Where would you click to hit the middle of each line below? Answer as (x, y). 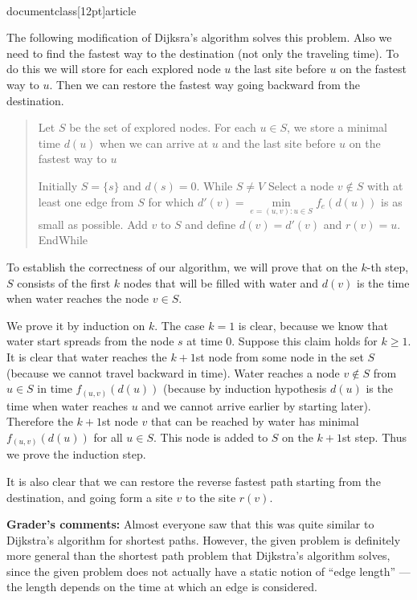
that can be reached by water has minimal (255, 421)
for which (171, 201)
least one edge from (86, 201)
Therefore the (40, 421)
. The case (180, 325)
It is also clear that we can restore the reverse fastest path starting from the (194, 481)
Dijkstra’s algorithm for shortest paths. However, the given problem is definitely (204, 539)
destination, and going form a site (90, 497)
